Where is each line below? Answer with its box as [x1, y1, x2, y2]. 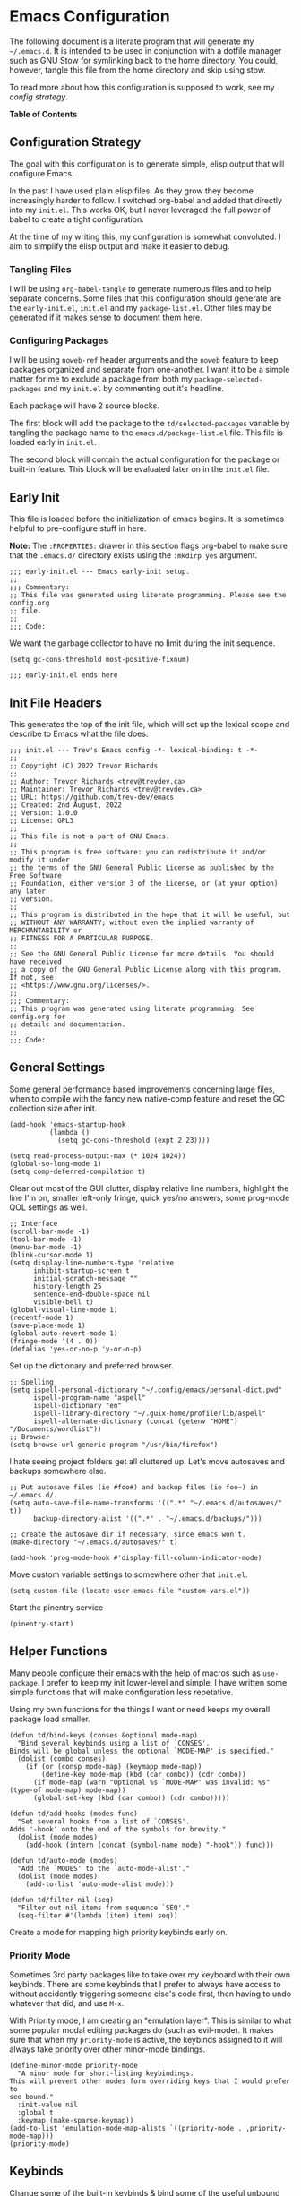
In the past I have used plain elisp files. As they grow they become [9, 185, 254, 196]
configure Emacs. [9, 167, 74, 178]
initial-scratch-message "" [32, 1274, 139, 1282]
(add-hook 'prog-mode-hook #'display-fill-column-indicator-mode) [9, 1553, 262, 1562]
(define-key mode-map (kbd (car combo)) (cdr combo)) [41, 1770, 246, 1779]
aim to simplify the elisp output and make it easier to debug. [9, 240, 230, 252]
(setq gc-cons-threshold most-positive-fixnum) [9, 656, 191, 665]
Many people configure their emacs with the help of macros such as [9, 1668, 262, 1678]
